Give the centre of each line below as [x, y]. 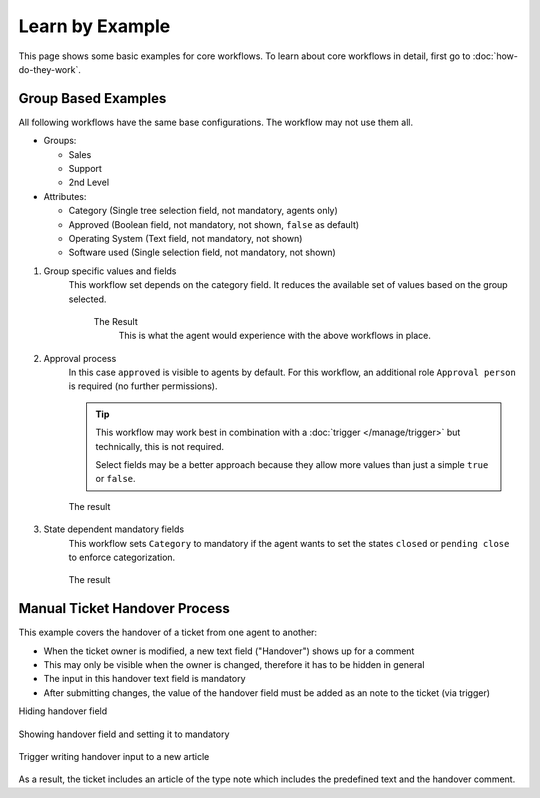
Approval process [80, 358]
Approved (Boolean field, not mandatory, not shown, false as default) [214, 224]
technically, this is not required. [160, 446]
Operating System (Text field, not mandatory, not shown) [185, 238]
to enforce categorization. [122, 557]
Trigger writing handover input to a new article [114, 757]
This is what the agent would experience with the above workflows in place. [275, 336]
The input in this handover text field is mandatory [144, 679]
